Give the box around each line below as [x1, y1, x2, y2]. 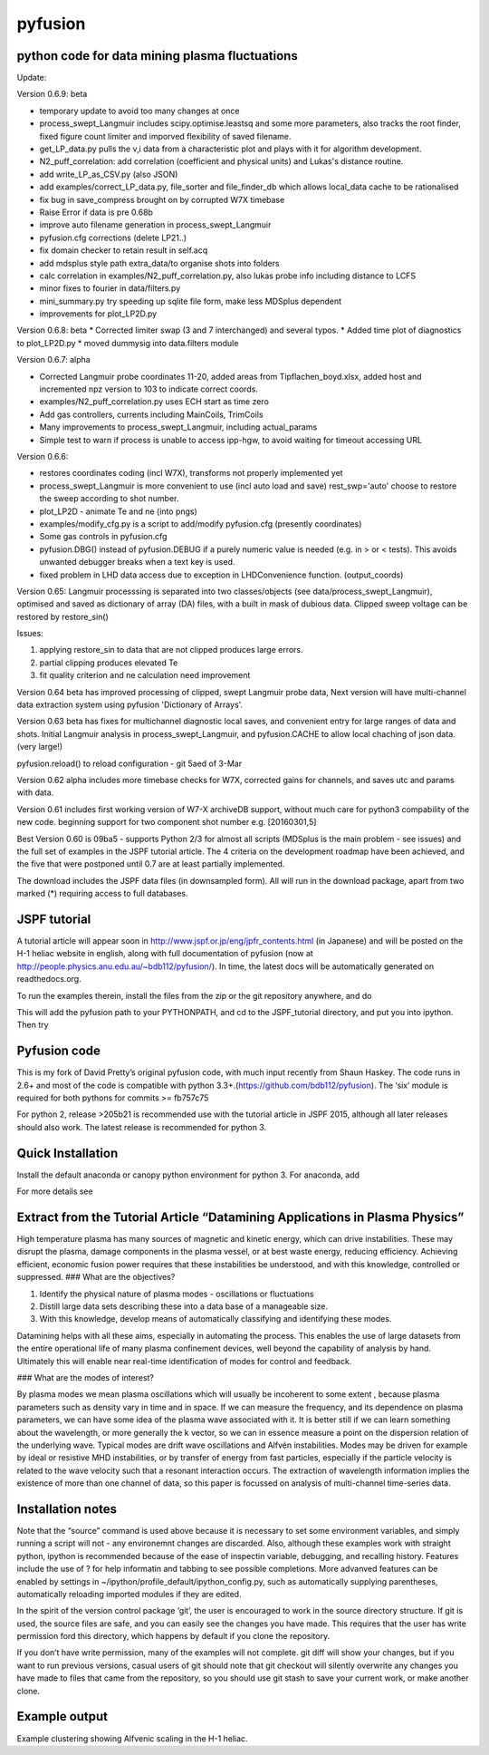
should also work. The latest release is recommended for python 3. [16, 1121, 267, 1132]
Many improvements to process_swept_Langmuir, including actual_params [39, 422, 318, 432]
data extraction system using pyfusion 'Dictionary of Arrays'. [16, 699, 244, 711]
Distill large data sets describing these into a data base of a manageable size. [39, 1301, 328, 1312]
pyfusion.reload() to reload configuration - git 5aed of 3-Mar [16, 758, 243, 769]
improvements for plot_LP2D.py [39, 308, 158, 319]
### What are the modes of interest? [16, 1372, 154, 1382]
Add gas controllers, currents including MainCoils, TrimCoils [39, 409, 264, 420]
